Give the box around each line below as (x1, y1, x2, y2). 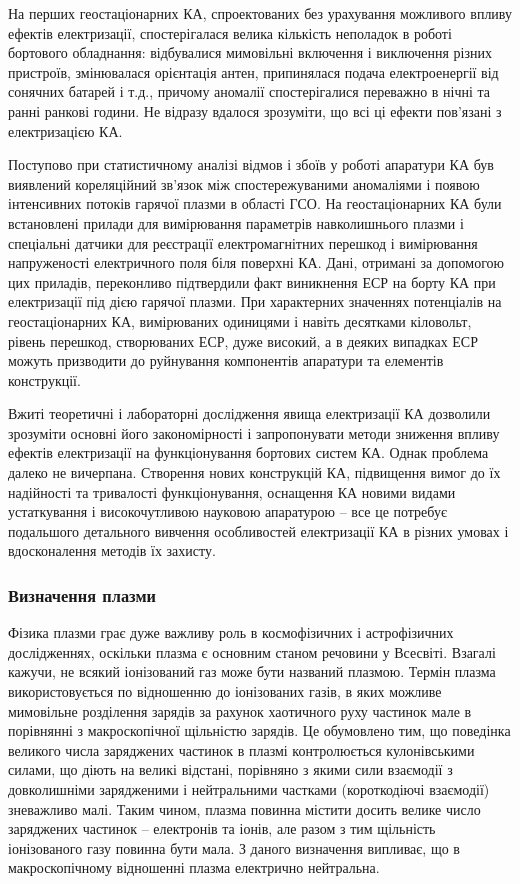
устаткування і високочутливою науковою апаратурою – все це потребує (8, 501, 447, 522)
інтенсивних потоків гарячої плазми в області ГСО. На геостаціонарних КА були (8, 193, 502, 214)
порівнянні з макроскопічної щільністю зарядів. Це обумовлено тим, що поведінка (8, 720, 511, 741)
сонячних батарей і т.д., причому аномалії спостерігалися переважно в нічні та (8, 81, 491, 102)
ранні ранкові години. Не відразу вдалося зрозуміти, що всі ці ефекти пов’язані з (8, 100, 502, 121)
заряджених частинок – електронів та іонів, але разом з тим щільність (8, 818, 436, 839)
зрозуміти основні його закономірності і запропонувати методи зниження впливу (8, 422, 500, 443)
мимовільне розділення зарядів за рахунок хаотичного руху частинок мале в (8, 700, 472, 721)
